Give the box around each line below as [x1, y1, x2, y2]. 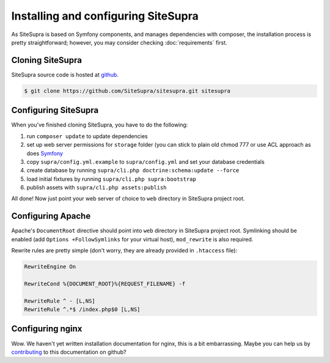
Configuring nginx [11, 324, 82, 334]
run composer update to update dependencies [26, 132, 148, 140]
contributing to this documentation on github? [11, 348, 127, 356]
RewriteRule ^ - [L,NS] [24, 297, 96, 304]
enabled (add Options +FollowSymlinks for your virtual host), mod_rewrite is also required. [11, 235, 254, 243]
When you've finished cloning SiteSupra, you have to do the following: [11, 121, 188, 128]
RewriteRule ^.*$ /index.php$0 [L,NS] [24, 306, 141, 313]
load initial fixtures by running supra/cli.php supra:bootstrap [26, 175, 197, 183]
